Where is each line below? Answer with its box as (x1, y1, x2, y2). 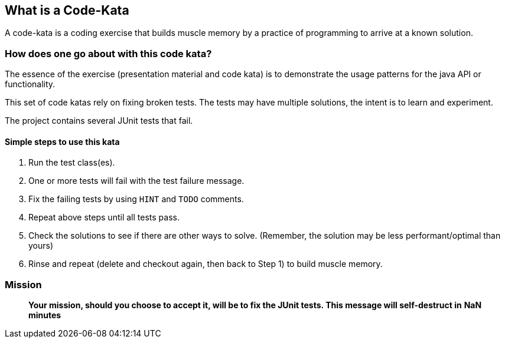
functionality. (5, 79, 56, 90)
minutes (28, 310, 61, 321)
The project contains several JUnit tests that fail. (5, 116, 193, 126)
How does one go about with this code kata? (5, 47, 212, 60)
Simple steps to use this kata (5, 136, 120, 147)
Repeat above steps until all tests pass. (28, 212, 180, 223)
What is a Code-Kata (5, 3, 129, 18)
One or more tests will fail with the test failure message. (28, 176, 245, 186)
